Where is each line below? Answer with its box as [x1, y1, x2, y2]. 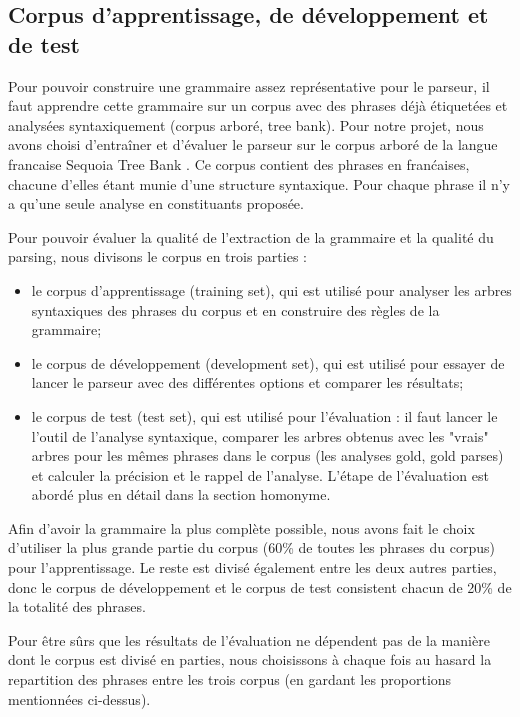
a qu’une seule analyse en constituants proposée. [8, 193, 304, 214]
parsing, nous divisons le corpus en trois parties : [8, 246, 307, 267]
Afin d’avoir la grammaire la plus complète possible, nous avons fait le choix [8, 517, 475, 538]
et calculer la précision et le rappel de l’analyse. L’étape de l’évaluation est [31, 464, 489, 485]
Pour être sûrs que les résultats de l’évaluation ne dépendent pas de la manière [8, 629, 490, 650]
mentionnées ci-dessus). [8, 688, 151, 709]
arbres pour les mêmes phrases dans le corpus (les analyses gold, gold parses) [31, 445, 504, 466]
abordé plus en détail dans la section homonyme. [31, 484, 331, 505]
